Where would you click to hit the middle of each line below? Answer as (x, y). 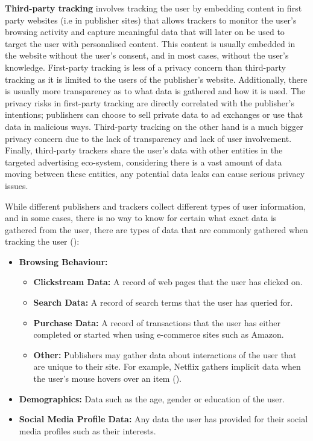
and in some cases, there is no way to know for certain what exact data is (141, 218)
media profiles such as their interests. (87, 430)
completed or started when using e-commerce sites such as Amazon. (159, 334)
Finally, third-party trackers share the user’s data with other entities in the (144, 150)
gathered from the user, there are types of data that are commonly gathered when (156, 229)
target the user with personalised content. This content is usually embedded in (150, 43)
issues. (17, 185)
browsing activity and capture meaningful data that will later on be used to (145, 32)
